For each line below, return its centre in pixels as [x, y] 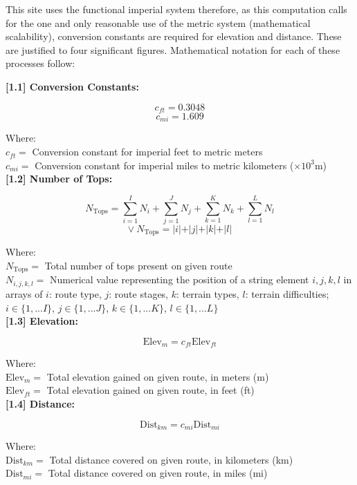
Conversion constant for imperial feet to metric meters [147, 152]
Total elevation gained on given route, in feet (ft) [150, 390]
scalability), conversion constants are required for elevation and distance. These [174, 36]
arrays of [24, 293]
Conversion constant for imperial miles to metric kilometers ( [164, 165]
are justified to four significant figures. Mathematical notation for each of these [173, 49]
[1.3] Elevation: [42, 321]
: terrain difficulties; [287, 293]
